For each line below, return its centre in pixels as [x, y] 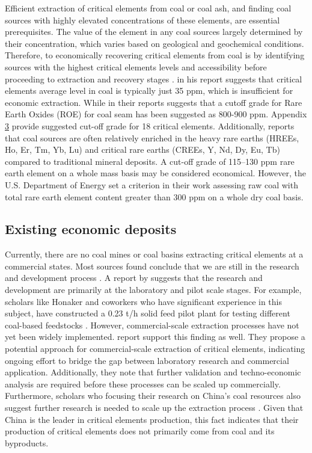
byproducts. [27, 442]
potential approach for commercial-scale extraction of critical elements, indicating [155, 349]
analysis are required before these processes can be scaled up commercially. [143, 384]
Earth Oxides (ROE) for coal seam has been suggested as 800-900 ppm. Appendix [156, 114]
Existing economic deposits [91, 229]
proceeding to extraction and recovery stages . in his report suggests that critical [154, 79]
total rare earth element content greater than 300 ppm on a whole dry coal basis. [154, 196]
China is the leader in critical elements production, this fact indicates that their [152, 419]
